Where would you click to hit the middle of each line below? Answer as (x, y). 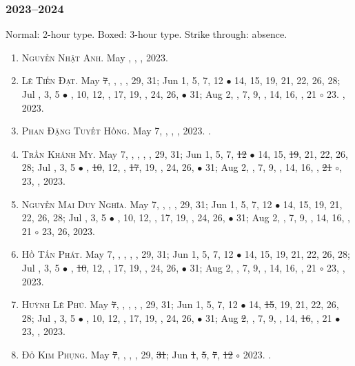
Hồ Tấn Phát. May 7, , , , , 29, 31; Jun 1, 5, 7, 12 (128, 254)
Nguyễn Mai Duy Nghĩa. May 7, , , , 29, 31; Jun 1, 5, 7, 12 (147, 204)
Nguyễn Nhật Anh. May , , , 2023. (95, 57)
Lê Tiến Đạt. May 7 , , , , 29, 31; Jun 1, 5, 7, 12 (122, 80)
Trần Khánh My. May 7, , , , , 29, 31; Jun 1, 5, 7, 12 (134, 153)
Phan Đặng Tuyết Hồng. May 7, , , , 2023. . (116, 131)
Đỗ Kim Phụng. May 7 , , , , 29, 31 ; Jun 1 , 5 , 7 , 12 (127, 354)
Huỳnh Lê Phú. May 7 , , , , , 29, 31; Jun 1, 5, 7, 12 (130, 304)
